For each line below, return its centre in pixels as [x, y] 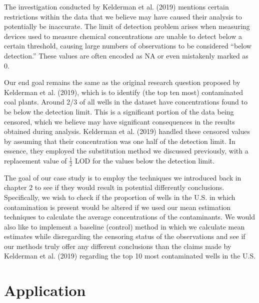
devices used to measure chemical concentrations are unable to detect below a [123, 36]
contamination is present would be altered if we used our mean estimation [117, 207]
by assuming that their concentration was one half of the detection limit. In [120, 141]
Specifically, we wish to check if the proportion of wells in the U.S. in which [120, 197]
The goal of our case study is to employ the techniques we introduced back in [123, 177]
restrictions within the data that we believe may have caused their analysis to [123, 16]
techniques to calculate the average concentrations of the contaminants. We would [129, 217]
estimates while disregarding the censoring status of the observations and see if [125, 236]
